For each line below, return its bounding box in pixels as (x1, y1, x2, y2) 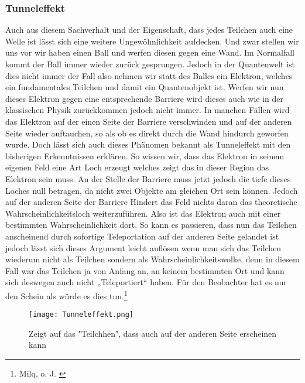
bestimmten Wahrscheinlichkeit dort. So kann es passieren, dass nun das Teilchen (5, 218, 297, 231)
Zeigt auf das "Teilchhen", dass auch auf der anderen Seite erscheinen (29, 327, 277, 339)
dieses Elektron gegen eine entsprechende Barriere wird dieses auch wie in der (5, 92, 284, 104)
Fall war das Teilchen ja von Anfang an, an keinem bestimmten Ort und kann (5, 264, 285, 276)
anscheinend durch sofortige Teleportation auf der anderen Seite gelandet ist (5, 230, 279, 242)
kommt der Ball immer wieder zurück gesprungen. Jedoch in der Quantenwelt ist (5, 58, 296, 70)
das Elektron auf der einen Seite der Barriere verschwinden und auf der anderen (5, 115, 292, 127)
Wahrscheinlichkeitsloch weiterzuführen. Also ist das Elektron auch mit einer (5, 207, 281, 219)
